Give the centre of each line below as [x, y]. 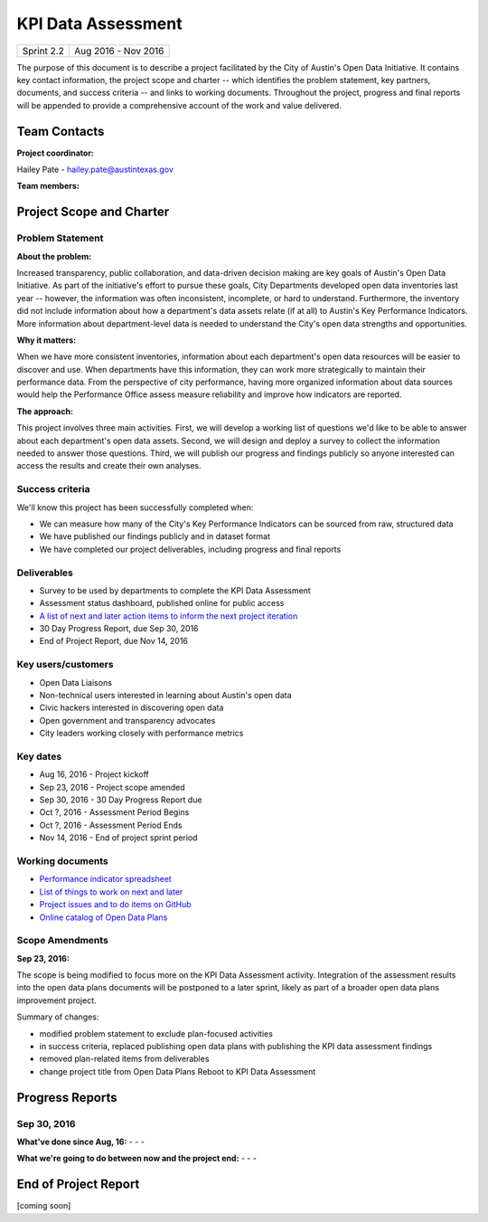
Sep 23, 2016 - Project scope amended [112, 787]
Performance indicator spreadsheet [105, 879]
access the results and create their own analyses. [109, 466]
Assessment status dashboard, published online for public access [162, 603]
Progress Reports [67, 1098]
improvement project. [56, 1000]
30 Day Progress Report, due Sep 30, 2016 [119, 629]
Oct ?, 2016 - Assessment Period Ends [111, 825]
